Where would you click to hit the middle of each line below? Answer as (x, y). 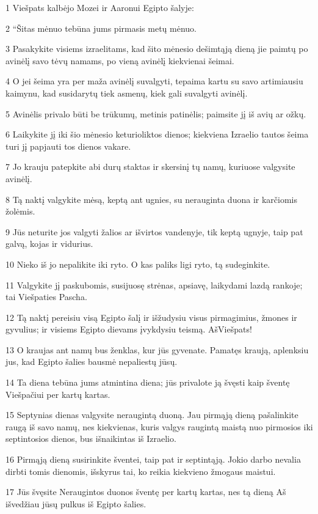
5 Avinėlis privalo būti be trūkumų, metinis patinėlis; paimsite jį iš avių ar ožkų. (156, 113)
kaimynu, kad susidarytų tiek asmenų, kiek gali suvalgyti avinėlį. (127, 93)
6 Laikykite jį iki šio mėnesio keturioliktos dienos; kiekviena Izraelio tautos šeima (157, 134)
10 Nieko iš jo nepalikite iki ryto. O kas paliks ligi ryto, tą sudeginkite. (138, 264)
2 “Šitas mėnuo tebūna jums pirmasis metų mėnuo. (101, 28)
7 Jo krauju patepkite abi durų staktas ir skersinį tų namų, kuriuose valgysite (150, 167)
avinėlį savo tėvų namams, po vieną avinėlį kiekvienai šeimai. (120, 60)
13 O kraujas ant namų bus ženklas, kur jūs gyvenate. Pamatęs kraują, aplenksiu (157, 349)
